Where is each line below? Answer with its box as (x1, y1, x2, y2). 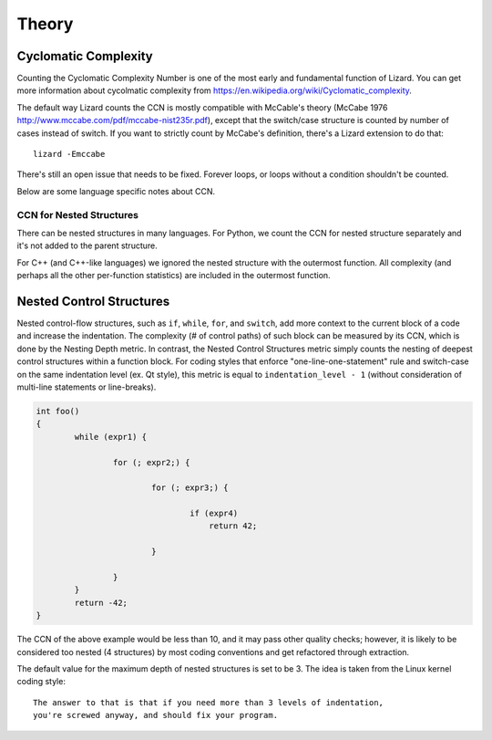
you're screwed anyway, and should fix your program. (33, 710, 278, 721)
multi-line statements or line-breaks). (16, 381, 157, 392)
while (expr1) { (74, 432, 148, 442)
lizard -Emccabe (33, 149, 106, 160)
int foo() (36, 406, 80, 416)
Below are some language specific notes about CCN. (16, 185, 216, 196)
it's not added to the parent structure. (16, 240, 159, 251)
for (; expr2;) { (112, 457, 190, 467)
